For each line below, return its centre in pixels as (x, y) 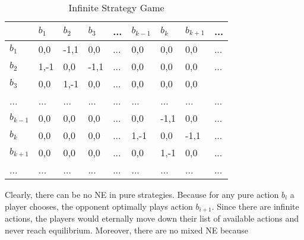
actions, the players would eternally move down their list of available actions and (152, 218)
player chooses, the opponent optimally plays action (99, 206)
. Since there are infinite (255, 206)
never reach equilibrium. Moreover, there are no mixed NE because (127, 230)
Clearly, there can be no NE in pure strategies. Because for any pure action (142, 194)
